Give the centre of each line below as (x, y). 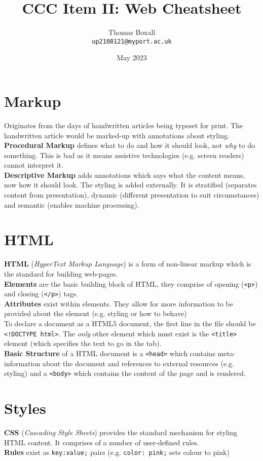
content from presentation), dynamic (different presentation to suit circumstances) (132, 195)
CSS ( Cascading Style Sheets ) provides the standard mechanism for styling (121, 432)
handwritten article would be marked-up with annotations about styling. (117, 135)
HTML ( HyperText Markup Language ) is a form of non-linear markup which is (128, 264)
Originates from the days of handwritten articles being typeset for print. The (124, 125)
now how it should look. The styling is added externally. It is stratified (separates (130, 185)
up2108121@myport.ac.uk (132, 41)
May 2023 (132, 57)
